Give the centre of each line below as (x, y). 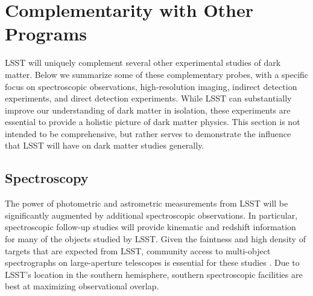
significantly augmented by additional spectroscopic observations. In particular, (151, 215)
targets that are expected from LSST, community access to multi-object (138, 250)
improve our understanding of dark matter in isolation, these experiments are (148, 110)
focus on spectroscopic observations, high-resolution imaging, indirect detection (151, 86)
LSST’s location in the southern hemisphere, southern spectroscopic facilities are (154, 274)
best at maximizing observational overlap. (82, 286)
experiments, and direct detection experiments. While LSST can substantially (148, 98)
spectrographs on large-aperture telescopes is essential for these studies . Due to (152, 262)
